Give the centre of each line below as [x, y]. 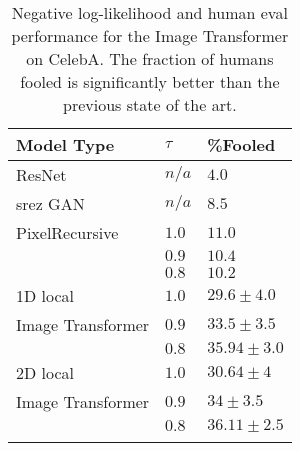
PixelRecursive [67, 232]
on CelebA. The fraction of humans [150, 58]
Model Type [65, 144]
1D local [45, 295]
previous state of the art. [150, 104]
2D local [45, 372]
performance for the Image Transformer [150, 35]
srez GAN [50, 203]
